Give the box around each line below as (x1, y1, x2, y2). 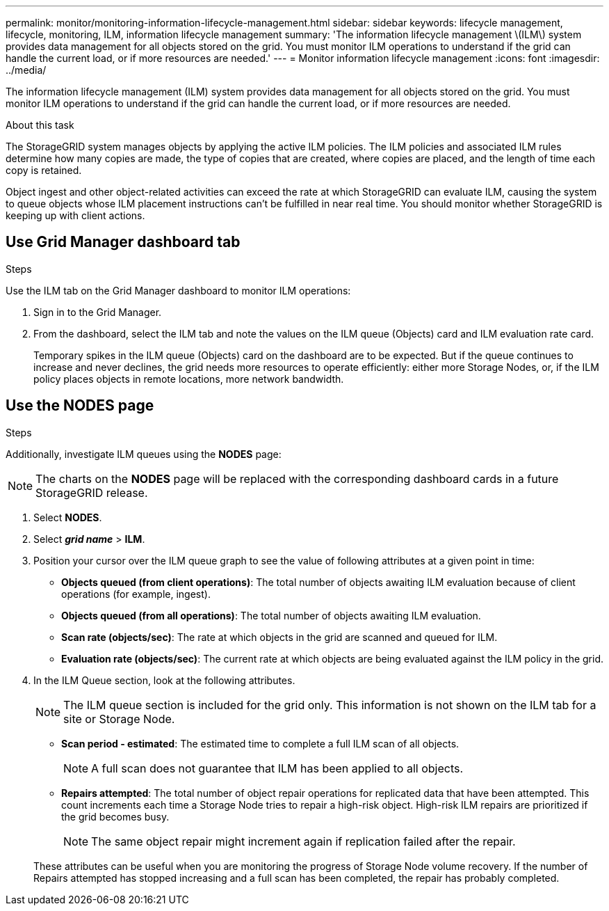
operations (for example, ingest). (61, 587, 211, 600)
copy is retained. (6, 164, 82, 176)
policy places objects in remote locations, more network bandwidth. (33, 372, 344, 385)
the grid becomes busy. (61, 810, 170, 823)
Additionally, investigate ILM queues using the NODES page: (6, 447, 282, 460)
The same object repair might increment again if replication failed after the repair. (91, 834, 516, 848)
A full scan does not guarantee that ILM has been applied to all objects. (91, 761, 464, 775)
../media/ (6, 64, 47, 76)
